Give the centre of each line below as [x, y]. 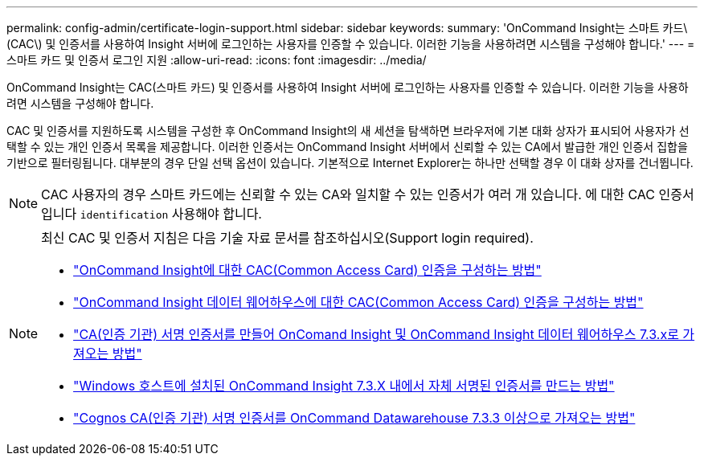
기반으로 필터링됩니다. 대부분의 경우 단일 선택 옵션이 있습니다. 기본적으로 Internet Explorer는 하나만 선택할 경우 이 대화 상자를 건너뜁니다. [350, 163]
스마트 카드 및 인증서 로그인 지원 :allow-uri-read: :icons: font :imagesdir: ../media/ [217, 60]
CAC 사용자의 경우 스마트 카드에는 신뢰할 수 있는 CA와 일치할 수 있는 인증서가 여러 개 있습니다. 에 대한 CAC [348, 194]
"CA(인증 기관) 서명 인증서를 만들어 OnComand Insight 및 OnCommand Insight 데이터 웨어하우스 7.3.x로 [376, 334]
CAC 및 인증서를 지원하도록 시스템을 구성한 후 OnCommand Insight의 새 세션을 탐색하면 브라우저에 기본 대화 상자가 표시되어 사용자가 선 [348, 131]
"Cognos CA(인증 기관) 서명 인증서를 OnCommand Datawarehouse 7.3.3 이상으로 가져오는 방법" [354, 418]
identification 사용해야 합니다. [171, 214]
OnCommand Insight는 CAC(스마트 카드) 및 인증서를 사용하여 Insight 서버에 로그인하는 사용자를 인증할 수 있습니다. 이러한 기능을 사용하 [348, 87]
